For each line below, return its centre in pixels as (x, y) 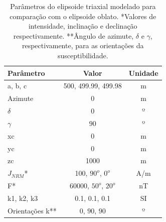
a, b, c (17, 86)
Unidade (143, 73)
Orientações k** (32, 210)
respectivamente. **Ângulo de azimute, (73, 35)
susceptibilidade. (83, 55)
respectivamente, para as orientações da (83, 45)
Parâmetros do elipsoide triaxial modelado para (83, 6)
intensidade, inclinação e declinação (83, 26)
